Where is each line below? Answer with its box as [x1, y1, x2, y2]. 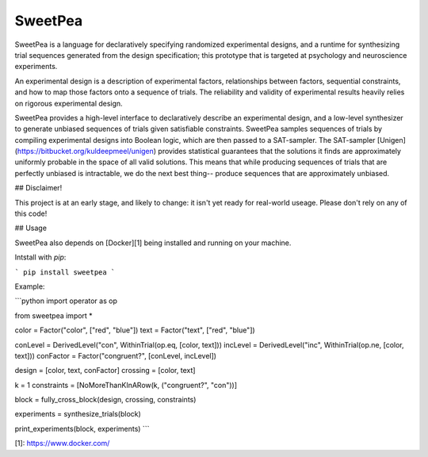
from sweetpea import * [14, 310, 93, 321]
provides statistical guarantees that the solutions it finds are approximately [158, 147, 402, 156]
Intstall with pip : [14, 252, 67, 262]
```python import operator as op [14, 296, 118, 305]
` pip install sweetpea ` [14, 267, 116, 277]
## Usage [14, 223, 48, 233]
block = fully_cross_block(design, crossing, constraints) [14, 395, 197, 405]
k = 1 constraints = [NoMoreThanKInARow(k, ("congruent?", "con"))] [14, 380, 238, 390]
